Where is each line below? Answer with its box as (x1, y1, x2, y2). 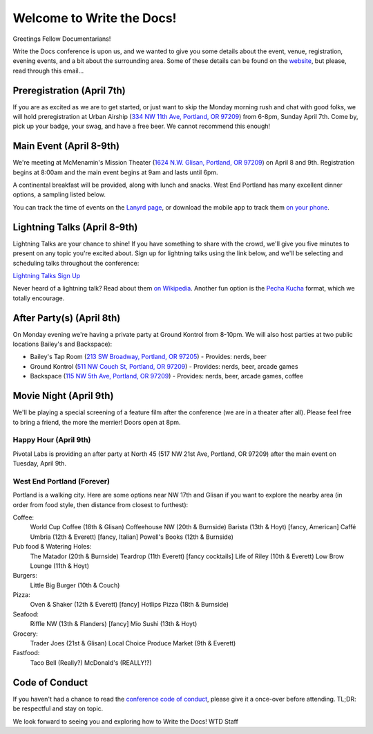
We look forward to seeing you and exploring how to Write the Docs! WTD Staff (12, 717, 238, 726)
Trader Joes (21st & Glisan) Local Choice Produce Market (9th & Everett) (30, 639, 236, 648)
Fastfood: (12, 649, 40, 657)
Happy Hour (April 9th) (12, 435, 91, 445)
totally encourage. (12, 294, 65, 302)
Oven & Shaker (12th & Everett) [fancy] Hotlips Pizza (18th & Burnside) (30, 600, 229, 609)
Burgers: (12, 571, 37, 580)
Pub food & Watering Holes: (12, 542, 92, 551)
